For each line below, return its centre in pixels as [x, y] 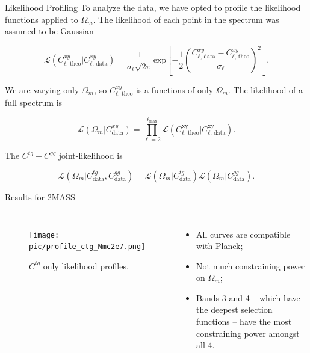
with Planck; [220, 246]
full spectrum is [34, 103]
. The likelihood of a [265, 89]
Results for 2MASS [40, 196]
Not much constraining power [251, 266]
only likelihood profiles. [86, 266]
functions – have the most [244, 321]
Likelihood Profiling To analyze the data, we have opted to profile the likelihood [153, 7]
